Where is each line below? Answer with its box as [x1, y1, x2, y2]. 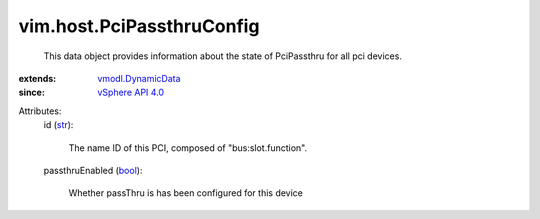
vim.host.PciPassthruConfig [18, 15, 260, 37]
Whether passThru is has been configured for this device [68, 187, 304, 199]
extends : [18, 72, 57, 84]
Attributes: [18, 105, 62, 117]
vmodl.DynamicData [97, 72, 181, 84]
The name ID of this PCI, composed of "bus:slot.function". [68, 141, 308, 154]
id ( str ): [43, 119, 74, 131]
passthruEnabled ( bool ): [43, 164, 143, 176]
